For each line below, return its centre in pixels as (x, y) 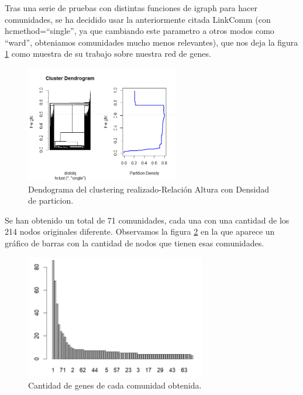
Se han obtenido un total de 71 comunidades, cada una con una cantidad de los (147, 220)
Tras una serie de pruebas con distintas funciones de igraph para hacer (131, 8)
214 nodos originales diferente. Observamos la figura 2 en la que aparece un (140, 231)
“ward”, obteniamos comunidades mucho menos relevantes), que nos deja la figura (151, 42)
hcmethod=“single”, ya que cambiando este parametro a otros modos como (140, 31)
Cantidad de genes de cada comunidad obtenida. (115, 385)
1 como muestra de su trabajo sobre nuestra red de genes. (108, 54)
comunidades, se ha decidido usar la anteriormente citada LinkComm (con (138, 19)
